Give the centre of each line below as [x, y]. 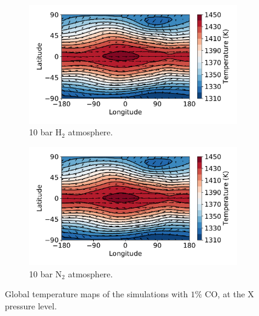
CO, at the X [229, 294]
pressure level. [31, 306]
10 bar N [46, 273]
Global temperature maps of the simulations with [97, 294]
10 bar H [46, 132]
